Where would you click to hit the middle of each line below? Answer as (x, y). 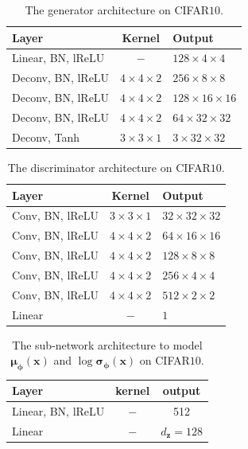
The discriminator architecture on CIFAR (109, 167)
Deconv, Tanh (46, 137)
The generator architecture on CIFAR (117, 10)
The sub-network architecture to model (107, 344)
